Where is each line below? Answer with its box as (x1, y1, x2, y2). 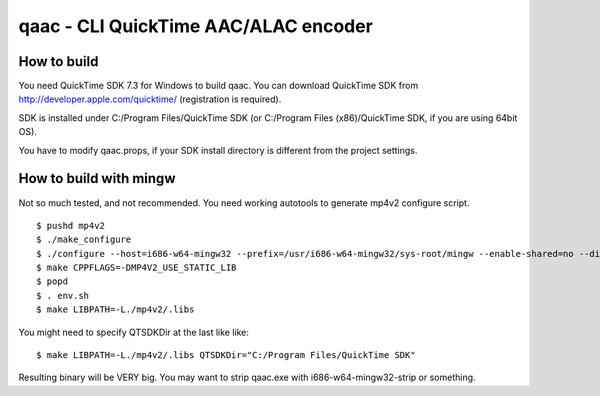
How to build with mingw (18, 170, 176, 187)
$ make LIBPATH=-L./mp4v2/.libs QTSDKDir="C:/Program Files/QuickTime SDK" (36, 350, 416, 361)
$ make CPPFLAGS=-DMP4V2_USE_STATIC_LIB (36, 262, 237, 274)
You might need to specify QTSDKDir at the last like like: (18, 326, 250, 338)
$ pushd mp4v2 (36, 220, 105, 231)
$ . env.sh (36, 290, 90, 301)
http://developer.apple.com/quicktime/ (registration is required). (18, 93, 282, 105)
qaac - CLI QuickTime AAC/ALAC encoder (18, 15, 374, 37)
